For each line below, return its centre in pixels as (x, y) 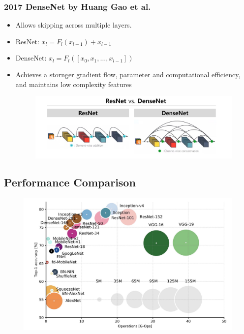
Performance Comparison (70, 182)
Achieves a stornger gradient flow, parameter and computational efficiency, (128, 74)
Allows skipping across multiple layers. (74, 25)
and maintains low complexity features (74, 84)
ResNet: (27, 41)
